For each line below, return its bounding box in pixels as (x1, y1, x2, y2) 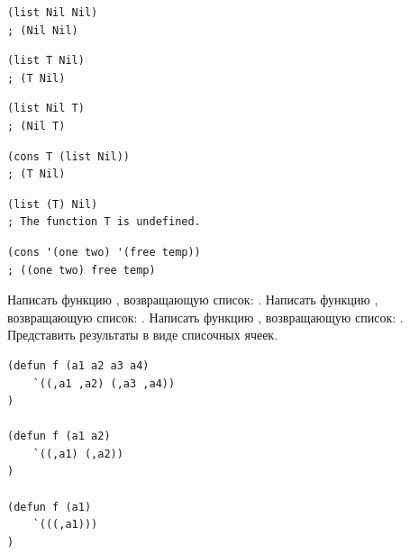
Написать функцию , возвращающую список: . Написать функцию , (7, 290, 378, 309)
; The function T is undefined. (7, 215, 201, 229)
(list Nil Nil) (7, 6, 98, 19)
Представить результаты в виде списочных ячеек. (7, 325, 278, 344)
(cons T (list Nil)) (7, 150, 131, 163)
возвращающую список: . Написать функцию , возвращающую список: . (7, 307, 404, 326)
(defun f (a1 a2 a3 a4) (7, 359, 150, 372)
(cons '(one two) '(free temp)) (7, 245, 201, 259)
